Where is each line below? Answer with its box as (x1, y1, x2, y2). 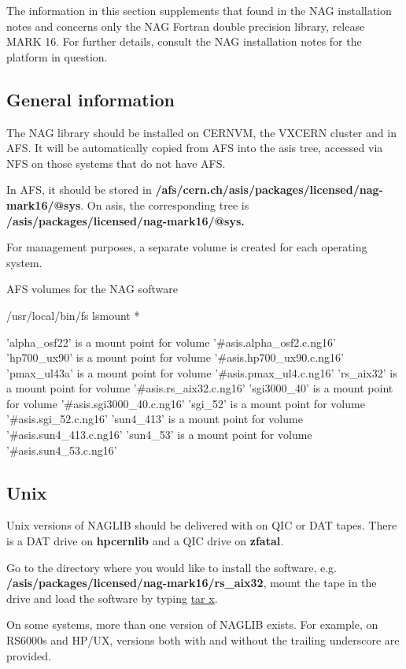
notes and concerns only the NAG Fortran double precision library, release (6, 17, 365, 34)
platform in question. (6, 48, 108, 65)
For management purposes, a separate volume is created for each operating (6, 239, 367, 255)
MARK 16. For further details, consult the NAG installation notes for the (6, 33, 362, 50)
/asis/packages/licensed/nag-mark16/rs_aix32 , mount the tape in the (6, 574, 377, 591)
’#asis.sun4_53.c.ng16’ (6, 441, 117, 458)
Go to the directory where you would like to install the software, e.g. (6, 559, 337, 575)
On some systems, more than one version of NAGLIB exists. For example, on (6, 616, 378, 633)
